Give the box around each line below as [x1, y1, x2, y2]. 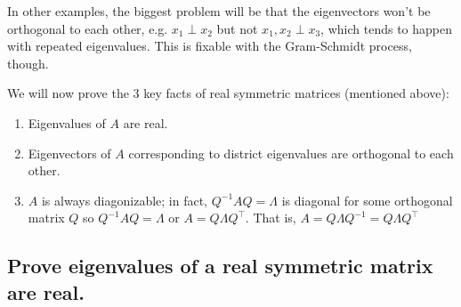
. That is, [245, 208, 296, 227]
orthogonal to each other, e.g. [7, 19, 168, 37]
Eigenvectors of [28, 143, 111, 162]
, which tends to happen [320, 19, 452, 37]
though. [7, 53, 49, 72]
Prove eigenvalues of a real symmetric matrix [7, 252, 433, 279]
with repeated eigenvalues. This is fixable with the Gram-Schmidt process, [7, 36, 412, 55]
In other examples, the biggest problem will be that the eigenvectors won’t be [7, 2, 431, 20]
